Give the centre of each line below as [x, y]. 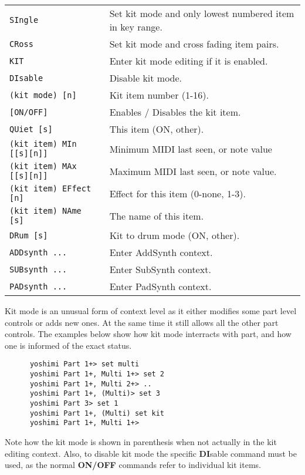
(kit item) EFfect [50, 188]
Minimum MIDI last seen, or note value [191, 149]
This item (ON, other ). [157, 129]
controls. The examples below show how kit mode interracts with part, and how [148, 334]
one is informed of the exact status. [68, 345]
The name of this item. [157, 215]
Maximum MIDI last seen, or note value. [193, 171]
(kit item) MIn [43, 144]
